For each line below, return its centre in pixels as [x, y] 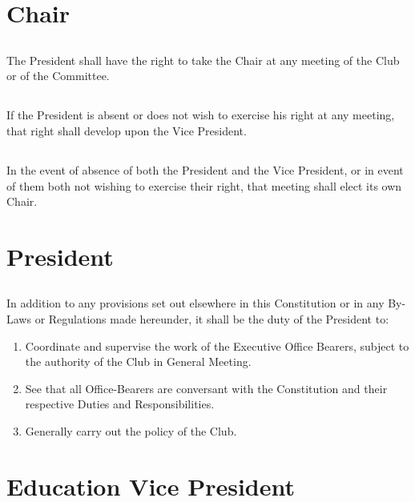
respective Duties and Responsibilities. [120, 404]
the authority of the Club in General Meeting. [138, 361]
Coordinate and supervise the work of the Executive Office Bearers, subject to [217, 345]
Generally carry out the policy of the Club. [131, 431]
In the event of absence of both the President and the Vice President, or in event [205, 169]
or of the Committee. [58, 76]
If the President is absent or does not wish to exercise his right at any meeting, [201, 115]
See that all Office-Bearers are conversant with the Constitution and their [206, 388]
